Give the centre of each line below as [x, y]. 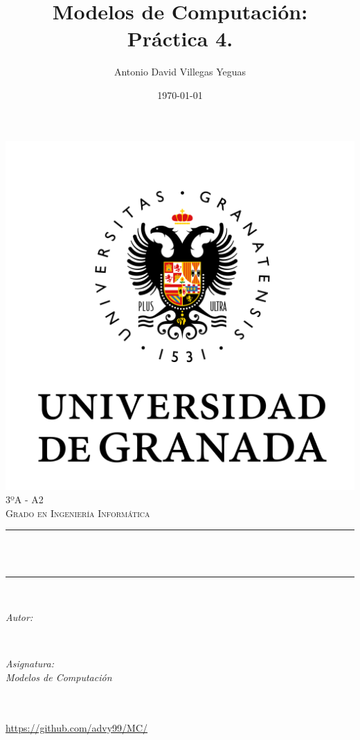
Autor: [19, 617]
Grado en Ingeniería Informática [78, 513]
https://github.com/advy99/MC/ [77, 727]
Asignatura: [30, 664]
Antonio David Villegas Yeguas [180, 72]
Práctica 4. [180, 38]
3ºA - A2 [25, 499]
